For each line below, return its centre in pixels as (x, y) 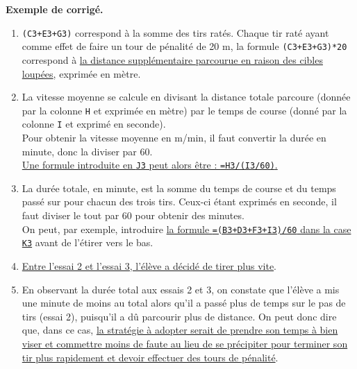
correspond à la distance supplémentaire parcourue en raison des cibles (172, 59)
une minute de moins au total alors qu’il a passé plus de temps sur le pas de (184, 303)
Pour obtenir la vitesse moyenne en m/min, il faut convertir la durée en (174, 137)
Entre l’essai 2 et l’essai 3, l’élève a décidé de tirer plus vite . (149, 265)
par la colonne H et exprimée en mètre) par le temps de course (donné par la (184, 110)
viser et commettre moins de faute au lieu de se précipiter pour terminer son (185, 343)
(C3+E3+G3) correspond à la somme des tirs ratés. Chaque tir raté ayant (175, 32)
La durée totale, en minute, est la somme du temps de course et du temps (179, 188)
